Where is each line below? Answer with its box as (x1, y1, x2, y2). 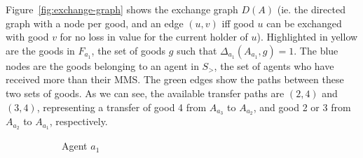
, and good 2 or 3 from (253, 99, 351, 114)
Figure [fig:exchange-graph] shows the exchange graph (6, 2, 238, 16)
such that (177, 43, 217, 57)
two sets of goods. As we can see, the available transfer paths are (6, 85, 285, 100)
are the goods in (6, 43, 75, 57)
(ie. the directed (277, 2, 345, 16)
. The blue (294, 43, 338, 57)
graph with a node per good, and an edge (6, 15, 184, 30)
